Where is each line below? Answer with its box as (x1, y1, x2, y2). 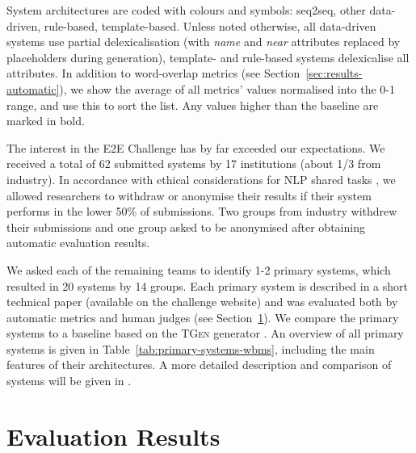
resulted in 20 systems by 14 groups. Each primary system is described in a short (6, 277, 408, 294)
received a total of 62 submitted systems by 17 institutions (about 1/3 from (6, 155, 381, 172)
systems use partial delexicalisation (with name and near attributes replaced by (6, 33, 401, 50)
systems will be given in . (6, 372, 132, 389)
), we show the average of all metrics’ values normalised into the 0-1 (59, 80, 396, 97)
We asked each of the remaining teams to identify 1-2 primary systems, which (6, 261, 391, 278)
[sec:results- (305, 65, 363, 82)
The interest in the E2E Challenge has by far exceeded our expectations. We (6, 139, 385, 156)
